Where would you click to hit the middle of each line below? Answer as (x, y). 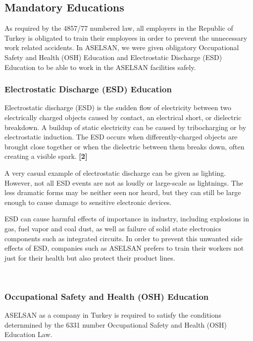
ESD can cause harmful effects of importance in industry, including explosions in (127, 219)
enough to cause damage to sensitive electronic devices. (88, 202)
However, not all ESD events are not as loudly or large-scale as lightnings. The (124, 182)
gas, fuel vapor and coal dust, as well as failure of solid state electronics (113, 228)
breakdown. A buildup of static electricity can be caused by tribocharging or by (126, 127)
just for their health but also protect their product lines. (90, 257)
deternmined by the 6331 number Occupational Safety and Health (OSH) (116, 324)
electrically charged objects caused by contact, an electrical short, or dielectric (123, 117)
